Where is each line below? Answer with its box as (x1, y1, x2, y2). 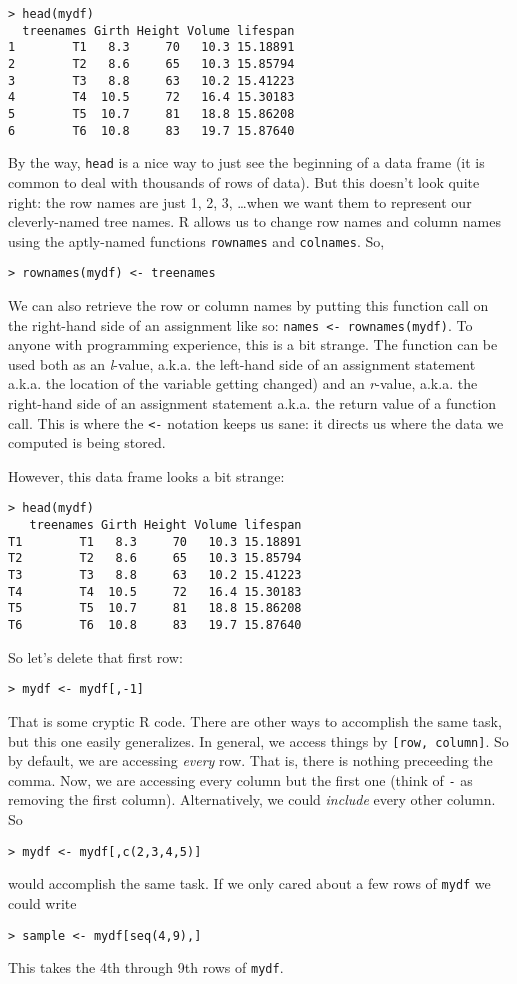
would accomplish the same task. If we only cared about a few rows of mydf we (8, 873, 491, 894)
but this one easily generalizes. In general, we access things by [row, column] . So (8, 730, 509, 751)
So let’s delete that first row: (8, 646, 183, 667)
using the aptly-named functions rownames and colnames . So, (8, 230, 385, 251)
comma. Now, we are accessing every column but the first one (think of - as (8, 769, 473, 790)
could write (8, 892, 77, 913)
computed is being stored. (8, 432, 166, 453)
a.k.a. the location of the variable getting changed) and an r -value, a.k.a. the (8, 373, 478, 394)
